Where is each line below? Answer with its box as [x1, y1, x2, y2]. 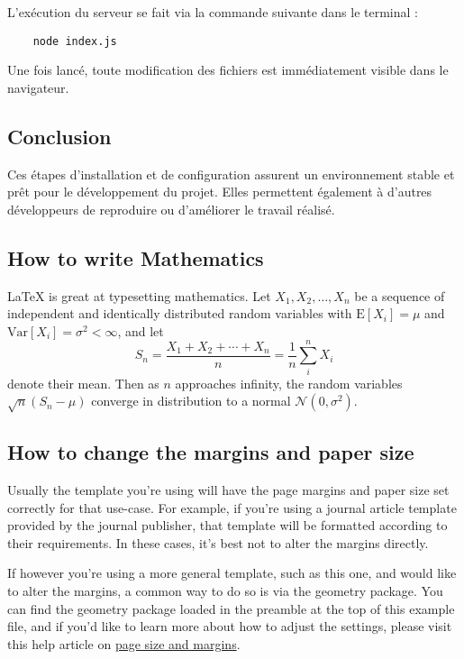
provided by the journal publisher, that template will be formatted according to [7, 516, 448, 535]
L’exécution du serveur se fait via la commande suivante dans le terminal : [7, 3, 418, 21]
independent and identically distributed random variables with [7, 304, 352, 323]
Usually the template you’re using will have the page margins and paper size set [7, 481, 450, 499]
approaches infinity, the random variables [175, 373, 403, 392]
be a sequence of [354, 286, 445, 305]
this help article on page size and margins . [7, 634, 241, 653]
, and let [117, 321, 164, 340]
